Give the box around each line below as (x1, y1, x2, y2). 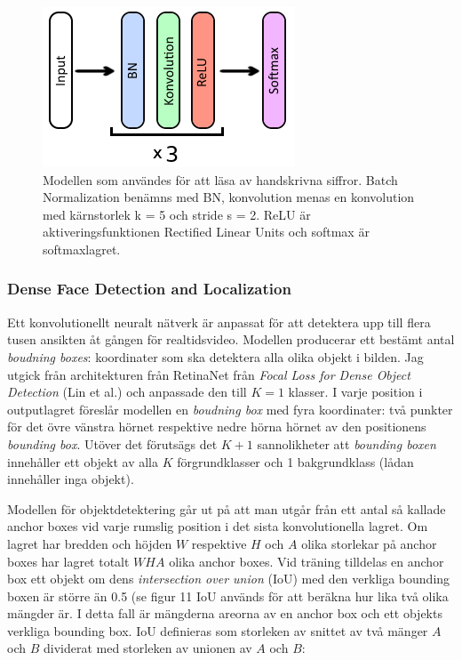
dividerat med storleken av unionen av (43, 639, 252, 657)
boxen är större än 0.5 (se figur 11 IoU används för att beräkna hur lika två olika (7, 586, 449, 605)
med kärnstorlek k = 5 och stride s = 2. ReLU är (43, 205, 311, 223)
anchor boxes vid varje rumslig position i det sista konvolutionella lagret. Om (7, 517, 428, 535)
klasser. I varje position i (288, 382, 423, 401)
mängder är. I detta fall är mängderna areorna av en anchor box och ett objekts (7, 604, 442, 623)
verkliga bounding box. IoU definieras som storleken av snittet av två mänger (7, 621, 428, 640)
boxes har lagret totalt (7, 551, 130, 570)
